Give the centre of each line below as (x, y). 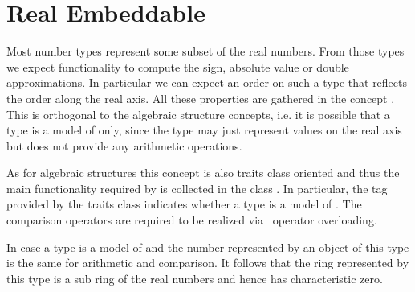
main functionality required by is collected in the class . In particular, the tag (197, 188)
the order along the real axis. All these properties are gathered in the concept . (201, 98)
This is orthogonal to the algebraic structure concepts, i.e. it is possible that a (198, 114)
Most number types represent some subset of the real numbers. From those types (205, 51)
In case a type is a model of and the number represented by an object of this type (208, 247)
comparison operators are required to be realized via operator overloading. (192, 220)
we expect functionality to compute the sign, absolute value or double (178, 66)
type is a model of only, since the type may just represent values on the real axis (204, 130)
